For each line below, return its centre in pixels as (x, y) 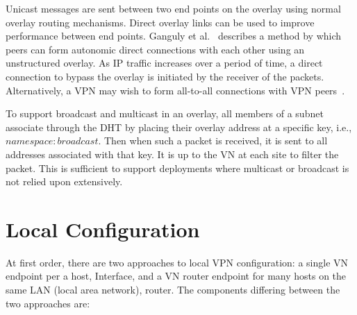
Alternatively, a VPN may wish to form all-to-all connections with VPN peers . (175, 90)
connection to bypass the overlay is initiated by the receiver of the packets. (165, 76)
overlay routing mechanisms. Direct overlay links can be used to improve (160, 22)
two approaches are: (48, 303)
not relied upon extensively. (64, 181)
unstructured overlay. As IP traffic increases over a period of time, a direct (164, 63)
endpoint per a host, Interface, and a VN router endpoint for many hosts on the (176, 276)
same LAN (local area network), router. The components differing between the (173, 290)
